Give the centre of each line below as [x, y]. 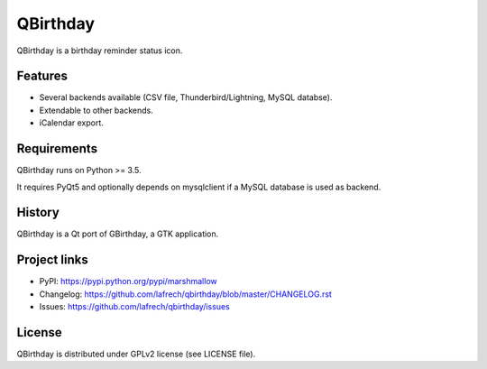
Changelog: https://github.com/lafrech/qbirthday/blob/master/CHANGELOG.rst [186, 294]
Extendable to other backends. [96, 110]
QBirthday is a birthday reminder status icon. [100, 51]
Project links [53, 260]
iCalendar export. [71, 123]
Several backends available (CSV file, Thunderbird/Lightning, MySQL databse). [186, 97]
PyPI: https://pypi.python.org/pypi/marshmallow [128, 281]
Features [42, 76]
